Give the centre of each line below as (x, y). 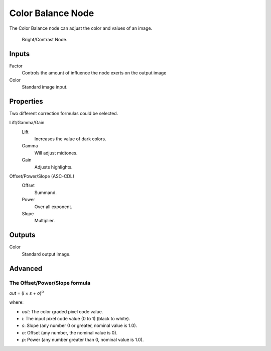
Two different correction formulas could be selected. (64, 113)
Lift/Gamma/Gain (27, 123)
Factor (16, 66)
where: (17, 302)
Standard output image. (46, 254)
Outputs (22, 235)
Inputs (20, 54)
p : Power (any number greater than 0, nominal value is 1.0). (83, 340)
